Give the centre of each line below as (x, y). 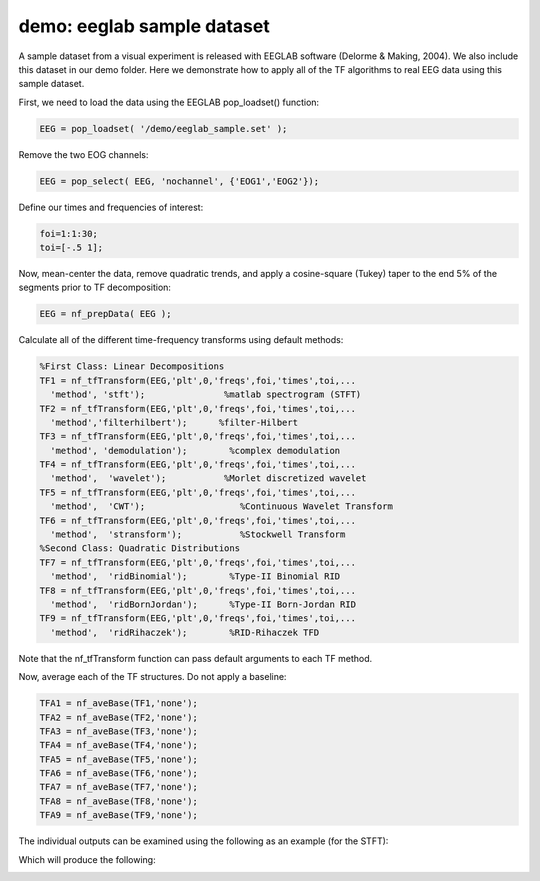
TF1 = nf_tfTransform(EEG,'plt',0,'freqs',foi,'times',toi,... (198, 380)
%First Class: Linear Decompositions (132, 366)
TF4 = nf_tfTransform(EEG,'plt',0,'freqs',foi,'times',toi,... (198, 464)
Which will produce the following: (87, 859)
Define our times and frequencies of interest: (111, 207)
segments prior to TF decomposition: (95, 287)
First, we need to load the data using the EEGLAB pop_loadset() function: (169, 102)
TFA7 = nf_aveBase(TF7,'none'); (119, 787)
